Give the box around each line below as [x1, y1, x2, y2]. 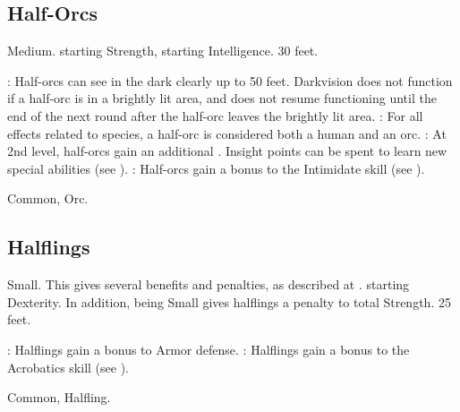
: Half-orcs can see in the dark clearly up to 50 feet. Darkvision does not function [7, 71, 453, 90]
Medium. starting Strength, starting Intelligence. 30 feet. [7, 41, 319, 60]
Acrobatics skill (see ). [7, 357, 129, 376]
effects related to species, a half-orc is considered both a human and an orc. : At [7, 124, 447, 142]
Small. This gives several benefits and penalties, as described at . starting [7, 275, 410, 294]
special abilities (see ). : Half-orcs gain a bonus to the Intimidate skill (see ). [7, 159, 425, 177]
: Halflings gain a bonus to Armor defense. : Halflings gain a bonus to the [7, 339, 410, 358]
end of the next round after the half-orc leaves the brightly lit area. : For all [7, 106, 423, 124]
